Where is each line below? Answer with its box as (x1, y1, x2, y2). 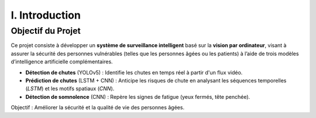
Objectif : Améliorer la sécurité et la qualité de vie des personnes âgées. (11, 104, 184, 111)
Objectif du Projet (11, 26, 81, 36)
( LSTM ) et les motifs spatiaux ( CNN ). (25, 85, 115, 92)
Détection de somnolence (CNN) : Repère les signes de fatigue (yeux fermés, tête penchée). (25, 93, 250, 100)
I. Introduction (11, 9, 81, 22)
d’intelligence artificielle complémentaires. (11, 58, 114, 65)
